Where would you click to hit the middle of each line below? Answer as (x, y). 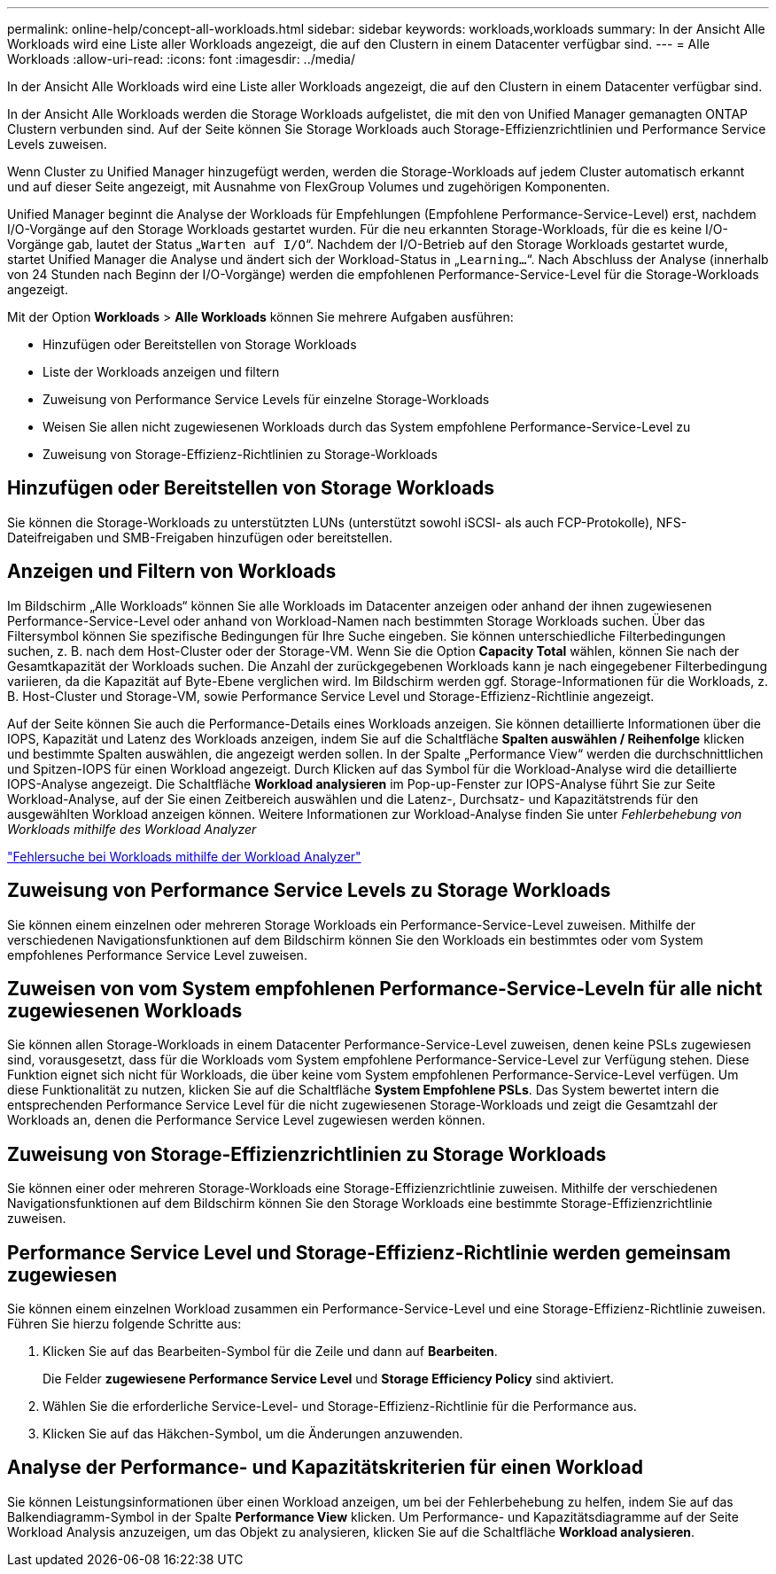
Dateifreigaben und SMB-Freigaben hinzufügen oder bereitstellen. (200, 537)
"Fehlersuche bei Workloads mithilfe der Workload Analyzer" (184, 856)
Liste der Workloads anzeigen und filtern (161, 372)
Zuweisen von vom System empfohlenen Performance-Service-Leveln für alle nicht (385, 988)
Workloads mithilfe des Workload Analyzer (132, 829)
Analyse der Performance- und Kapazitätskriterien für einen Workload (325, 1468)
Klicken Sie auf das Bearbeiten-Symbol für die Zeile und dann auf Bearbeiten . (270, 1352)
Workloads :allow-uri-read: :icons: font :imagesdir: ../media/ (182, 59)
